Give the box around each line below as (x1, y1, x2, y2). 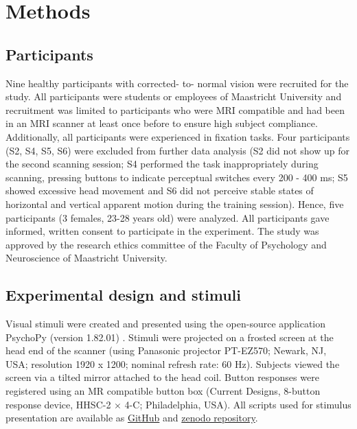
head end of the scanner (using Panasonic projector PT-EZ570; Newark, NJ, (5, 343, 327, 358)
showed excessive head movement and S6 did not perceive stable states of (5, 183, 314, 198)
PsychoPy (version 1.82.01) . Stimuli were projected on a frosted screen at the (5, 329, 334, 344)
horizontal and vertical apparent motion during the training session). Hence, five (5, 196, 344, 211)
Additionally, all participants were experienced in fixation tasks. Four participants (5, 129, 350, 143)
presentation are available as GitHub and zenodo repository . (5, 410, 258, 425)
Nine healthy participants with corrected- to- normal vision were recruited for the (5, 76, 349, 90)
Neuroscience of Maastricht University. (5, 251, 168, 265)
